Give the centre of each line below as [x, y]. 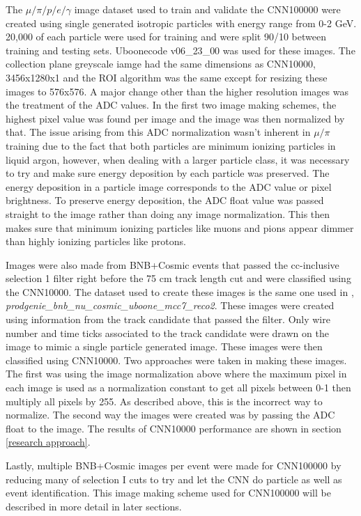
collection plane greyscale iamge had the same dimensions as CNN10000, [161, 64]
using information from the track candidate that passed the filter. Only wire [168, 319]
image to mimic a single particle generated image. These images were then [164, 346]
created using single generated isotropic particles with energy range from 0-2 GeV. [181, 23]
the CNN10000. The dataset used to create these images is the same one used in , [180, 291]
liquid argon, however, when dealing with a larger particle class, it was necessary [178, 159]
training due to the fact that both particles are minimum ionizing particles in [171, 145]
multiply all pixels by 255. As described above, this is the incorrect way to [164, 401]
